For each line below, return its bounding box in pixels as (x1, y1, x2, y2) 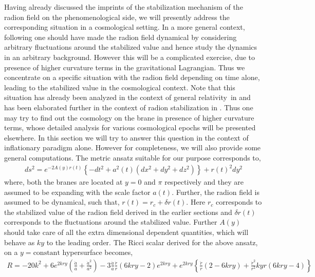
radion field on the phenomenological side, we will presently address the (4, 11, 230, 22)
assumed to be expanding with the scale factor (4, 186, 151, 197)
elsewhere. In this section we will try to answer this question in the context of (4, 132, 249, 143)
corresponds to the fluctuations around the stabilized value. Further (4, 216, 217, 227)
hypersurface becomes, (62, 247, 133, 258)
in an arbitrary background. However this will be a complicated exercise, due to (4, 51, 255, 62)
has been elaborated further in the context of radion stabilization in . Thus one (4, 102, 253, 112)
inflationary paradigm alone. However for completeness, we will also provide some (4, 142, 261, 153)
